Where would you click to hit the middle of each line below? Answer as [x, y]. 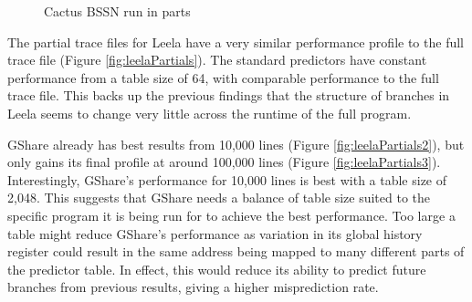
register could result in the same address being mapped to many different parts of [236, 251]
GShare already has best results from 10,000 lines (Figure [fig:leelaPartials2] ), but [236, 144]
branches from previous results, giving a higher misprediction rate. [193, 287]
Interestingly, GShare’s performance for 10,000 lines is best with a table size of [227, 179]
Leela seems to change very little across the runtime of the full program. [210, 113]
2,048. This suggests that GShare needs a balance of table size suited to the [219, 198]
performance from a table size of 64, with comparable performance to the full [223, 77]
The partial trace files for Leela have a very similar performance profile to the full [236, 42]
